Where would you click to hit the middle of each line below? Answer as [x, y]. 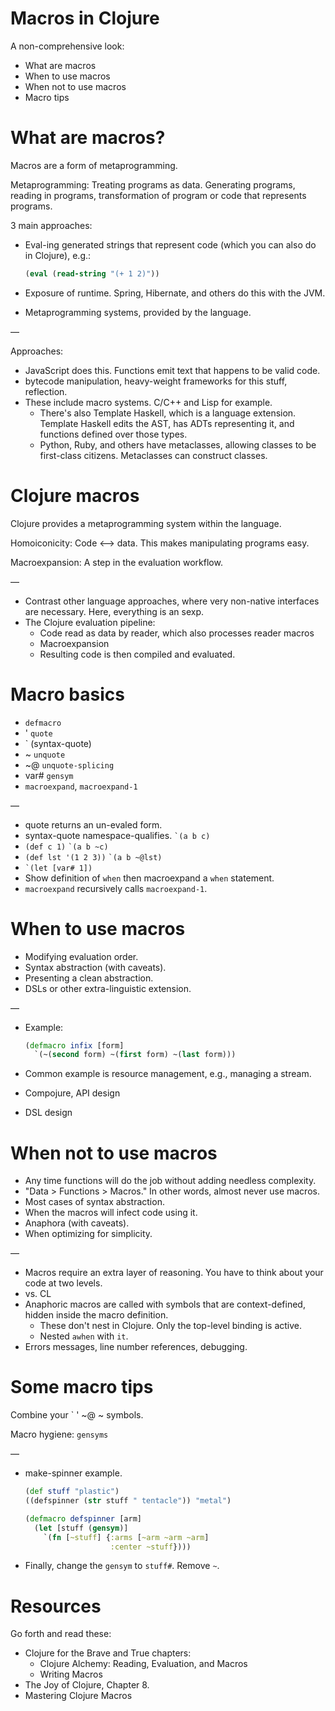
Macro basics [67, 694]
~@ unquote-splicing [69, 764]
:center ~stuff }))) [150, 1547]
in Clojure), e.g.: [58, 255]
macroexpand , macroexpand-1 [81, 786]
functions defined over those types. [113, 434]
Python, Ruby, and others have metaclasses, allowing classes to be [178, 444]
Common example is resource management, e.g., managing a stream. [168, 1074]
